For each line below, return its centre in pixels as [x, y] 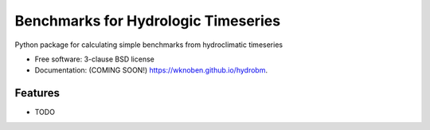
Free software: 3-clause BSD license [94, 59]
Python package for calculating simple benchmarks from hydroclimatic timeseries [149, 45]
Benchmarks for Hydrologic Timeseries [148, 21]
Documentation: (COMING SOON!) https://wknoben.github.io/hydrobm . [151, 70]
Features [37, 93]
